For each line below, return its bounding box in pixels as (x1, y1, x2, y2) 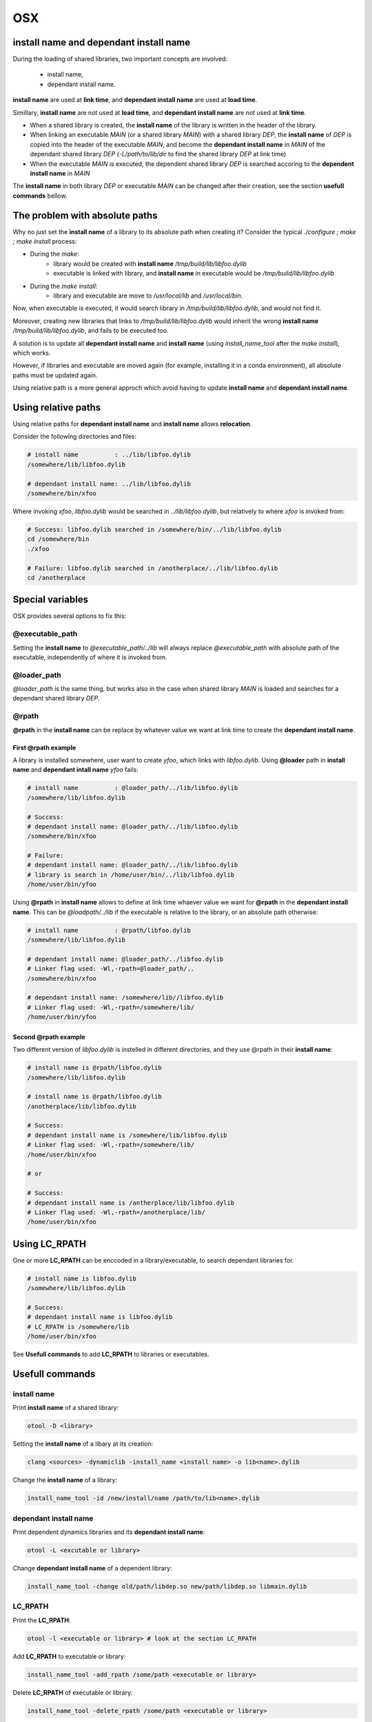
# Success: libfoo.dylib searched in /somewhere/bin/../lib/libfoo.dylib (27, 526, 282, 533)
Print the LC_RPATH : (12, 1616, 72, 1624)
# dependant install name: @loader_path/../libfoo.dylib (27, 955, 224, 963)
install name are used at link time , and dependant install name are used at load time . (12, 96, 258, 104)
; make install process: (12, 238, 77, 246)
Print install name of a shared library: (12, 1404, 119, 1412)
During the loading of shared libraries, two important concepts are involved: (12, 55, 228, 63)
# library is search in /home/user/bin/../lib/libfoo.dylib (27, 871, 235, 878)
